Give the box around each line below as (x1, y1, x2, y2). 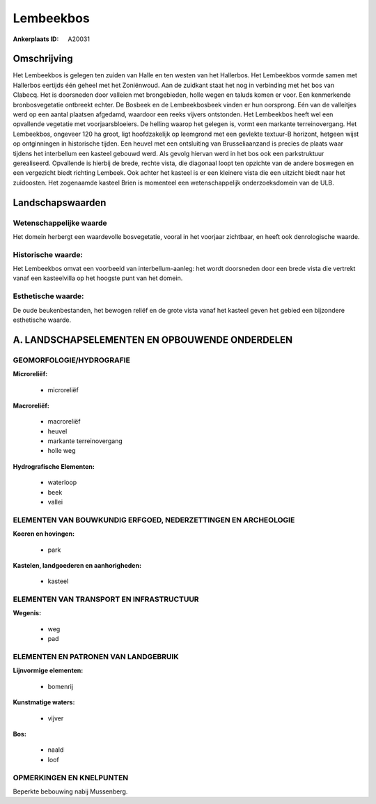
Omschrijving (13, 53, 73, 65)
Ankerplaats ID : (13, 35, 59, 43)
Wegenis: (13, 609, 42, 617)
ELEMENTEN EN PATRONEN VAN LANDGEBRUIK (13, 652, 179, 662)
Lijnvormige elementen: (13, 666, 84, 675)
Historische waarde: (13, 249, 84, 259)
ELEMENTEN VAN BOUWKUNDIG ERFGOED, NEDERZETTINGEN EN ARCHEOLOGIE (13, 515, 295, 525)
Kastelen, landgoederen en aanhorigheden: (13, 561, 142, 569)
